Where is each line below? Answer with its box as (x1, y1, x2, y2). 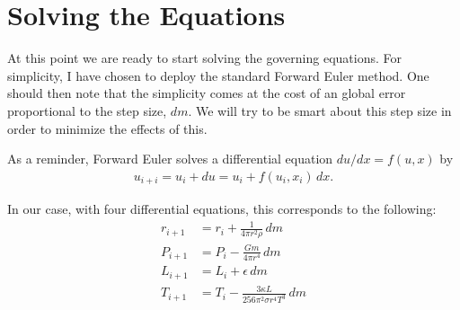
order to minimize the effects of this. (7, 119, 208, 137)
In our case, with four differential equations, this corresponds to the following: (7, 199, 437, 218)
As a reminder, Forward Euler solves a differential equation (7, 149, 333, 168)
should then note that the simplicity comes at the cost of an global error (7, 84, 406, 102)
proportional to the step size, (7, 101, 167, 120)
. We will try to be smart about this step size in (188, 101, 452, 120)
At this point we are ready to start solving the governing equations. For (7, 49, 402, 67)
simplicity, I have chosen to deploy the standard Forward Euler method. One (7, 66, 429, 84)
